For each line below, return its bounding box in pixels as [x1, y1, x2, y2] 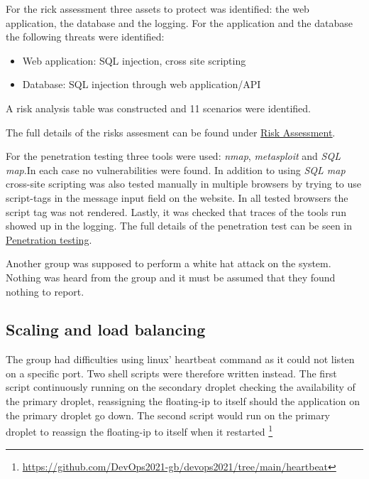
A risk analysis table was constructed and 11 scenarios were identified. [6, 100, 311, 115]
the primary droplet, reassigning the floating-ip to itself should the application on [6, 394, 360, 409]
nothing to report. [6, 284, 84, 298]
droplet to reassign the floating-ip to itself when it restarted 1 [6, 422, 273, 438]
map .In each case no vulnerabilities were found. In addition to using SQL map [6, 162, 346, 177]
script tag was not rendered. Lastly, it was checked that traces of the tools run [6, 204, 346, 219]
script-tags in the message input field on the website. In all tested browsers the [6, 190, 348, 205]
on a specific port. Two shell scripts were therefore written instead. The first [6, 365, 337, 380]
